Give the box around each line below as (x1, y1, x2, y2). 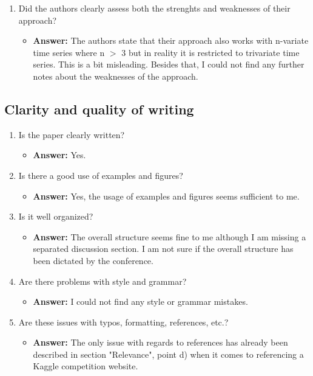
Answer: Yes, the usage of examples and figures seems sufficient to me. (33, 189, 300, 202)
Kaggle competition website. (33, 360, 138, 372)
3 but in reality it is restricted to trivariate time (121, 46, 300, 58)
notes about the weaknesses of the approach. (33, 69, 198, 82)
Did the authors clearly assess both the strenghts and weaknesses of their (18, 2, 291, 14)
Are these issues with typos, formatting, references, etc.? (18, 315, 229, 328)
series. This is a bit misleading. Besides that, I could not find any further (33, 58, 305, 71)
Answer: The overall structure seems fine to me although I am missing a (33, 230, 306, 243)
